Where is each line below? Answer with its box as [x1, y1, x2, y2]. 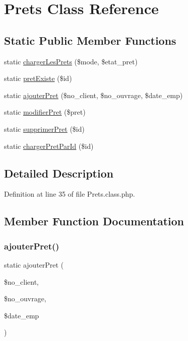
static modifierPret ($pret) [4, 107, 86, 117]
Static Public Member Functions [4, 32, 176, 48]
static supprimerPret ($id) [4, 123, 85, 134]
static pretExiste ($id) [4, 73, 72, 83]
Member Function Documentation [4, 213, 184, 229]
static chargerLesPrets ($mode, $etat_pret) [4, 56, 138, 66]
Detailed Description [4, 165, 114, 181]
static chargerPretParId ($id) [4, 140, 94, 151]
